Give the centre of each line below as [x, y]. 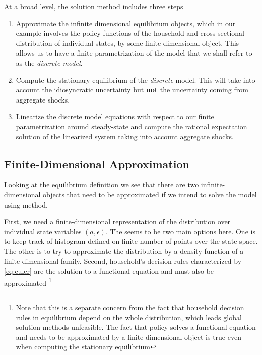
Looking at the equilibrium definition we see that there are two [102, 185]
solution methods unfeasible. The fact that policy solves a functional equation [136, 327]
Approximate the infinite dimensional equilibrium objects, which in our [126, 23]
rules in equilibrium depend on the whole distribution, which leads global [129, 317]
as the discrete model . [49, 62]
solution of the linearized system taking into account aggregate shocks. [125, 136]
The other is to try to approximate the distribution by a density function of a [124, 251]
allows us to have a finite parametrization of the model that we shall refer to [134, 53]
